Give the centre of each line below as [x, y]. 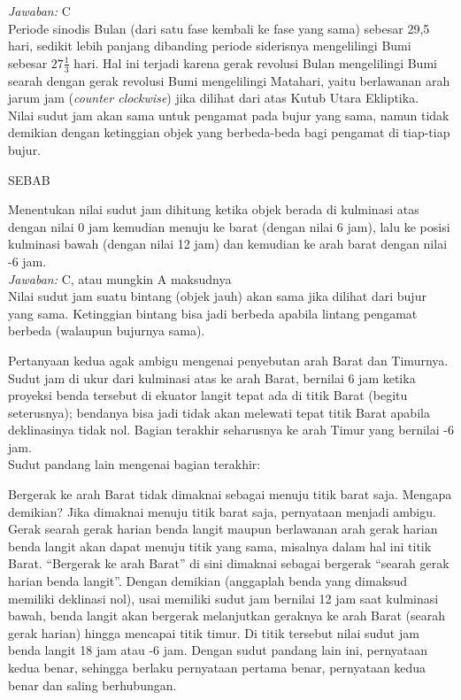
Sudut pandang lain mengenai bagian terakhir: [134, 464]
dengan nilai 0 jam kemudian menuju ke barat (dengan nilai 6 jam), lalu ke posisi [229, 226]
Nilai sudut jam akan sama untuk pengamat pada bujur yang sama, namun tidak [229, 115]
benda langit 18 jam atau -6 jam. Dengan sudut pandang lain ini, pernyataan [218, 650]
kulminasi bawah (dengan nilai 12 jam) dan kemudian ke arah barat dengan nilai [228, 244]
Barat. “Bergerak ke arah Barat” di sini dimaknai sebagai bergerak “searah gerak [229, 563]
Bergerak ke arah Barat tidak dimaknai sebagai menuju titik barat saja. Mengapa [230, 494]
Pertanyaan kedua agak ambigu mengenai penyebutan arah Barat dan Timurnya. [228, 360]
